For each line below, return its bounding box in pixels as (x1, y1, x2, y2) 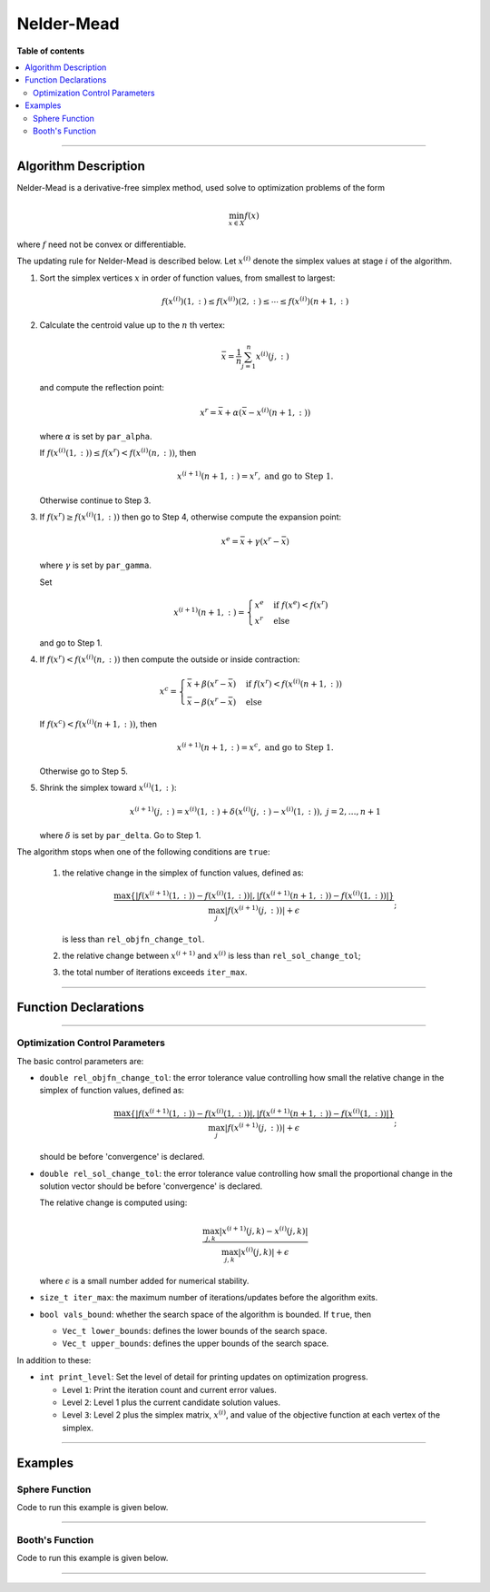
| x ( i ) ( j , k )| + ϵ (237, 1245, 289, 1257)
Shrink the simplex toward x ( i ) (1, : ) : (39, 781, 177, 794)
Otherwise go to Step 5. (39, 766, 129, 776)
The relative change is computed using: (39, 1197, 188, 1208)
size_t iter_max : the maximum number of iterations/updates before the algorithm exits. (39, 1292, 378, 1303)
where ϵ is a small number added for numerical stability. (39, 1275, 250, 1286)
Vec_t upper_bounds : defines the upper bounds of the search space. (62, 1338, 329, 1349)
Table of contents (16, 45, 85, 56)
